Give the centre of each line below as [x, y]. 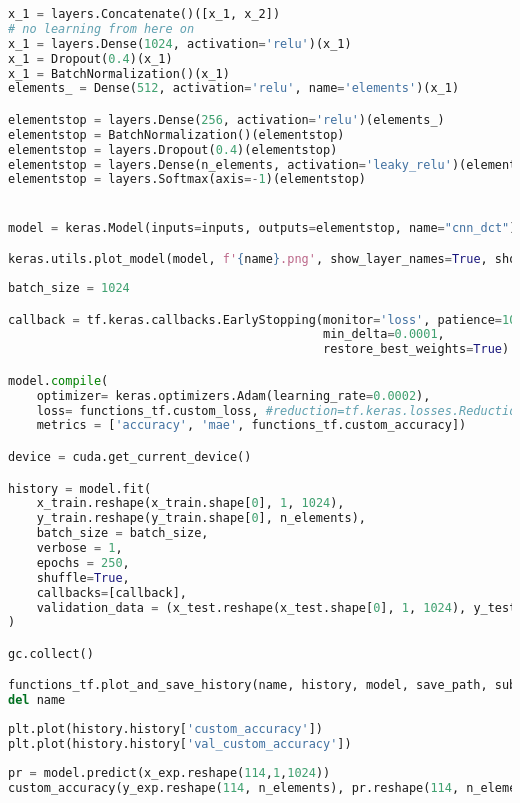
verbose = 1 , [79, 548]
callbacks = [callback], [111, 592]
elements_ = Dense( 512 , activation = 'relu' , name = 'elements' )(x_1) [234, 88]
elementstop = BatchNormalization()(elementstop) [176, 134]
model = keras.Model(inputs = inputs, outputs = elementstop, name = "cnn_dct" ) [262, 227]
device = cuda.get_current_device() [130, 456]
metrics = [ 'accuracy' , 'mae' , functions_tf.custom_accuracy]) [251, 425]
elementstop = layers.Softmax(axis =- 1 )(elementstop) [187, 179]
